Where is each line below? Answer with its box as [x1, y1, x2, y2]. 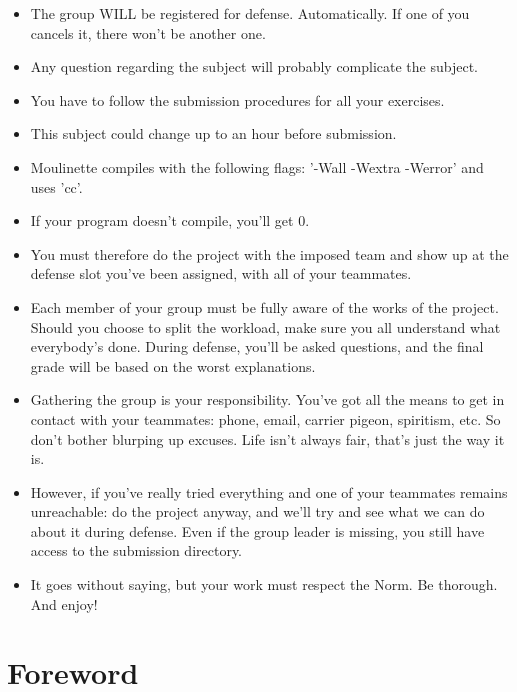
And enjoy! [30, 593, 98, 614]
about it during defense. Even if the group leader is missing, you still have [30, 520, 485, 541]
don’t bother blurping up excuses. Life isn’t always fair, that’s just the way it [30, 428, 505, 449]
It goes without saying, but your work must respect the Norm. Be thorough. [30, 574, 498, 595]
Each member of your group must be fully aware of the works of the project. [30, 296, 499, 317]
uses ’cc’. [30, 176, 83, 197]
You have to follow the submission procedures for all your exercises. [30, 89, 445, 110]
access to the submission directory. [30, 540, 243, 561]
